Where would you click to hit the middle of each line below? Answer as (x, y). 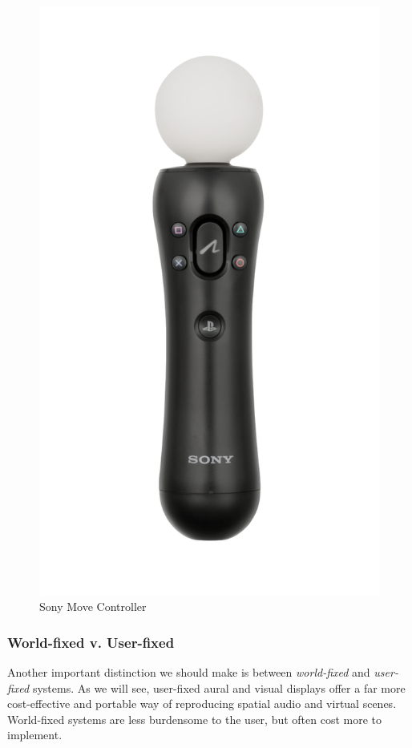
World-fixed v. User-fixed (91, 642)
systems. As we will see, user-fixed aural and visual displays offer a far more (219, 687)
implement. (35, 735)
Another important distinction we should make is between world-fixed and (189, 672)
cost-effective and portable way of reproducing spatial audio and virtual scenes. (202, 704)
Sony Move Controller (93, 606)
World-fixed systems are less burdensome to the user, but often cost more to (195, 719)
